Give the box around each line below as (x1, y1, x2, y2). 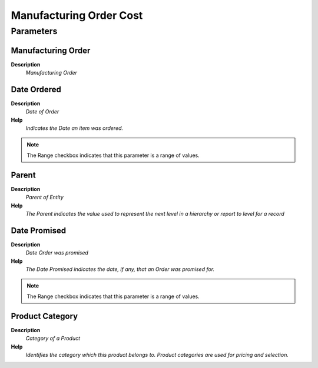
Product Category (11, 311, 78, 321)
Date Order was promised (25, 249, 88, 256)
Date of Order (25, 108, 59, 115)
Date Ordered (11, 84, 62, 94)
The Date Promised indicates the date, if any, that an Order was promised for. (25, 266, 215, 273)
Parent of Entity (25, 194, 64, 201)
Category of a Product (25, 335, 81, 342)
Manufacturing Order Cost (11, 9, 143, 22)
